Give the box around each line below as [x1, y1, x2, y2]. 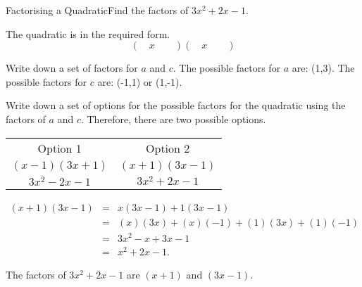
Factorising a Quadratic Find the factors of [6, 3, 189, 17]
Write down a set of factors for [6, 60, 138, 75]
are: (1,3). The [292, 60, 355, 75]
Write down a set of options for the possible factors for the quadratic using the [6, 98, 346, 113]
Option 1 [37, 139, 82, 156]
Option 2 [146, 139, 190, 156]
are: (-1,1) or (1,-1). [97, 74, 182, 89]
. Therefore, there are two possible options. [80, 111, 266, 126]
